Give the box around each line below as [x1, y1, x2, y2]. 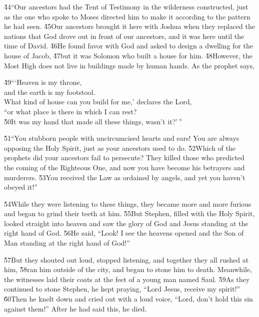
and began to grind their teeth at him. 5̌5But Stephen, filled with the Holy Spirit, [4, 208, 255, 219]
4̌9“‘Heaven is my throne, [4, 77, 82, 87]
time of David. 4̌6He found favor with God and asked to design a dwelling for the [4, 40, 253, 51]
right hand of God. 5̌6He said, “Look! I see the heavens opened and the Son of [4, 228, 244, 238]
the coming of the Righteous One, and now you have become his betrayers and [4, 162, 245, 172]
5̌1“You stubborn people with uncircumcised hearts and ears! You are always [4, 133, 239, 143]
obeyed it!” [4, 182, 37, 192]
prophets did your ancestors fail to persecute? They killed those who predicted [4, 152, 244, 163]
